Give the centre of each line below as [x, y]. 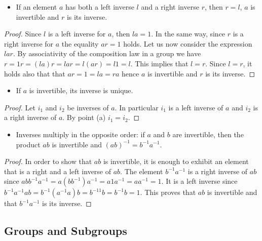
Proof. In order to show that [48, 161]
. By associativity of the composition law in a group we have [107, 53]
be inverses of [88, 107]
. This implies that [159, 63]
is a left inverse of [196, 107]
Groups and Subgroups [66, 231]
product [28, 144]
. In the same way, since [188, 34]
